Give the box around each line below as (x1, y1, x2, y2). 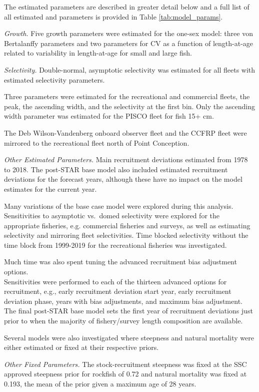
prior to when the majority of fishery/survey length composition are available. (4, 315, 243, 326)
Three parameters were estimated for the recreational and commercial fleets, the (4, 91, 250, 102)
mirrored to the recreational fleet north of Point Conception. (4, 137, 189, 148)
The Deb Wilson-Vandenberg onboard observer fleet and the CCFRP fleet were (4, 127, 247, 138)
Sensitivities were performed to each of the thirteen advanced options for (4, 276, 227, 286)
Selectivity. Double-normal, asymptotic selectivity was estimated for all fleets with (4, 64, 255, 75)
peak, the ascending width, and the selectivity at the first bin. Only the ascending (4, 101, 255, 111)
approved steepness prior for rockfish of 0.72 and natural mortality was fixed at (4, 368, 247, 379)
